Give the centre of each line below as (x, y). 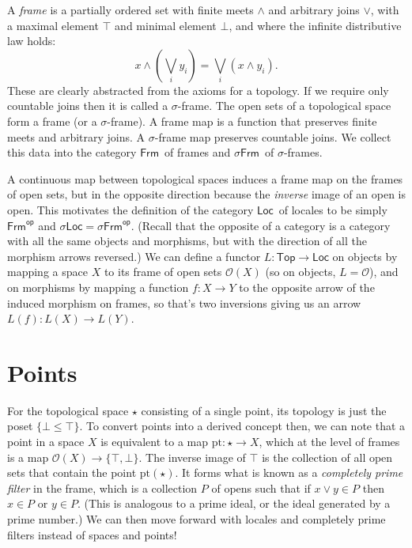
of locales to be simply (333, 209)
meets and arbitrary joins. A (76, 136)
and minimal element (166, 25)
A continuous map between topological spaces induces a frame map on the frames (205, 178)
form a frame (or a (52, 121)
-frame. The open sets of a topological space (284, 106)
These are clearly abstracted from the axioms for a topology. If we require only (198, 90)
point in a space (46, 441)
